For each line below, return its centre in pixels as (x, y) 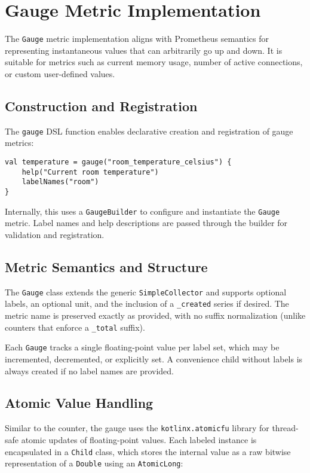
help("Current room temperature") (90, 172)
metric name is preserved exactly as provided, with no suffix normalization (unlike (155, 315)
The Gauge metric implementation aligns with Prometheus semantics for (137, 39)
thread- (285, 428)
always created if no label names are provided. (89, 370)
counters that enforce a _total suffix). (75, 327)
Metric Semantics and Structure (106, 266)
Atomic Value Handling (79, 403)
